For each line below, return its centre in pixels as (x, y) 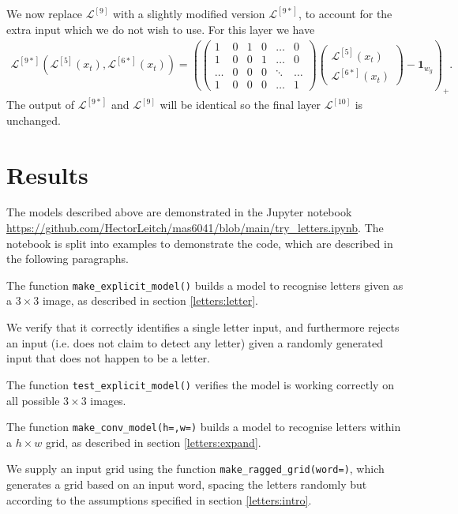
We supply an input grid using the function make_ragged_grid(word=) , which (195, 469)
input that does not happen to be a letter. (108, 358)
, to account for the (345, 14)
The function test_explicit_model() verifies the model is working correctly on (200, 384)
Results (47, 174)
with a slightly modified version (189, 14)
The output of (40, 105)
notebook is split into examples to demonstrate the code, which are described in (200, 243)
